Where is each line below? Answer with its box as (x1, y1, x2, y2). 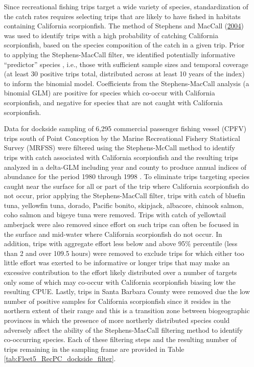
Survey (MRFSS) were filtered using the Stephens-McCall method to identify (4, 142, 235, 153)
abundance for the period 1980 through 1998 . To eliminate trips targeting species (4, 171, 250, 182)
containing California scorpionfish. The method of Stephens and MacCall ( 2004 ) (4, 21, 244, 31)
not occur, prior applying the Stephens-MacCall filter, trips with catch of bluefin (4, 190, 246, 201)
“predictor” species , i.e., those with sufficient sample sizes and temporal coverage (4, 59, 249, 69)
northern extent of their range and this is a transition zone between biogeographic (4, 305, 250, 316)
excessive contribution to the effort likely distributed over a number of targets (4, 267, 237, 277)
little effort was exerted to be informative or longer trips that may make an (4, 257, 230, 268)
